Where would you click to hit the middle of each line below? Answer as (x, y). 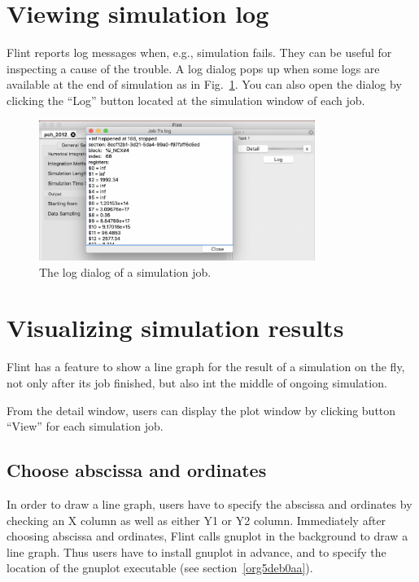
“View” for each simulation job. (85, 426)
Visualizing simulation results (175, 328)
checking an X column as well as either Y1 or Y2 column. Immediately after (196, 520)
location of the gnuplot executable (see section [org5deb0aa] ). (160, 568)
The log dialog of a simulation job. (125, 271)
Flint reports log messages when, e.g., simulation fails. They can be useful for (199, 53)
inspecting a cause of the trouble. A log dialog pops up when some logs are (193, 68)
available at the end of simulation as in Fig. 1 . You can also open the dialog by (204, 84)
